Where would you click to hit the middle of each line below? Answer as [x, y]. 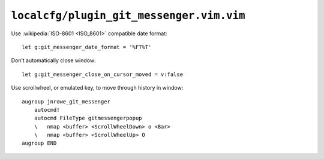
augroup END [39, 143]
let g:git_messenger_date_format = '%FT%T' [87, 47]
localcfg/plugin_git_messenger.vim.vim [128, 16]
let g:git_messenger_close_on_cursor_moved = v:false [102, 74]
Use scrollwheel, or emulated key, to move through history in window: [97, 88]
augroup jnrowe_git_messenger [66, 101]
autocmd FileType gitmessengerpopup [88, 118]
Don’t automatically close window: [53, 60]
